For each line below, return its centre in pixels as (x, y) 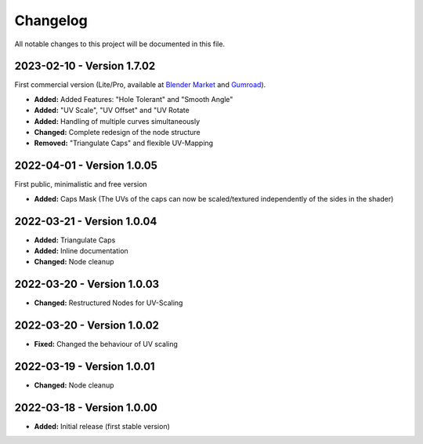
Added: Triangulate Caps (75, 240)
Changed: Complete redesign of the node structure (117, 133)
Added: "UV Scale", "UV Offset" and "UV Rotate (112, 111)
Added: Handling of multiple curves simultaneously (117, 121)
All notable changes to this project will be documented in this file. (120, 44)
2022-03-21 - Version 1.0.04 (86, 221)
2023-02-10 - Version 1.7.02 (85, 66)
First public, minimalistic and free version (81, 184)
